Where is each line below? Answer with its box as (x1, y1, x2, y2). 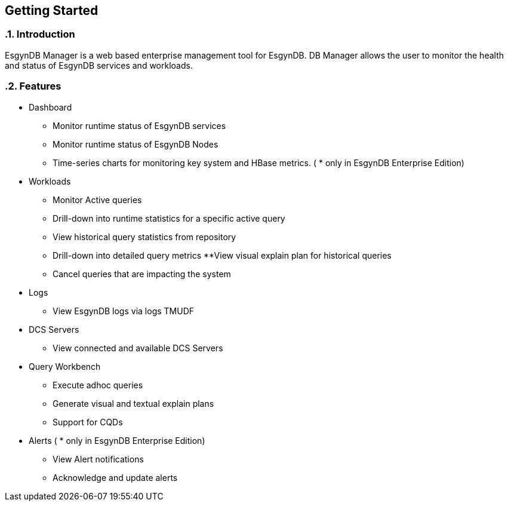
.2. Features (5, 80, 61, 93)
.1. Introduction (5, 28, 75, 41)
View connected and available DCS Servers (53, 342, 223, 353)
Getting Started (5, 3, 98, 18)
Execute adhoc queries (53, 379, 143, 390)
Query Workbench (29, 361, 101, 372)
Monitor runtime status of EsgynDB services (53, 120, 226, 131)
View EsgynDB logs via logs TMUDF (53, 305, 195, 316)
